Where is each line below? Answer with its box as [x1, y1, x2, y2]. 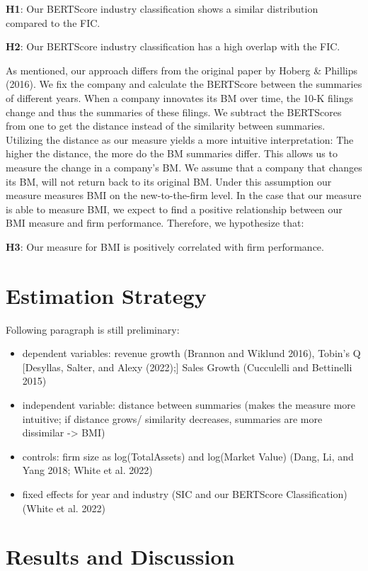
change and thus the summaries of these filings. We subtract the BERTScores [6, 104, 342, 119]
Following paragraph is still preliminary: [6, 322, 180, 337]
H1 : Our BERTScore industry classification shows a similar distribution [6, 1, 318, 16]
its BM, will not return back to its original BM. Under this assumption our [6, 174, 332, 188]
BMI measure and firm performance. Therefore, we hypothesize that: [6, 215, 304, 230]
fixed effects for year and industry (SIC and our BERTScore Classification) [22, 486, 347, 501]
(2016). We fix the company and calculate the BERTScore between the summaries [6, 77, 362, 91]
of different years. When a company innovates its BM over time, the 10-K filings [6, 90, 353, 105]
